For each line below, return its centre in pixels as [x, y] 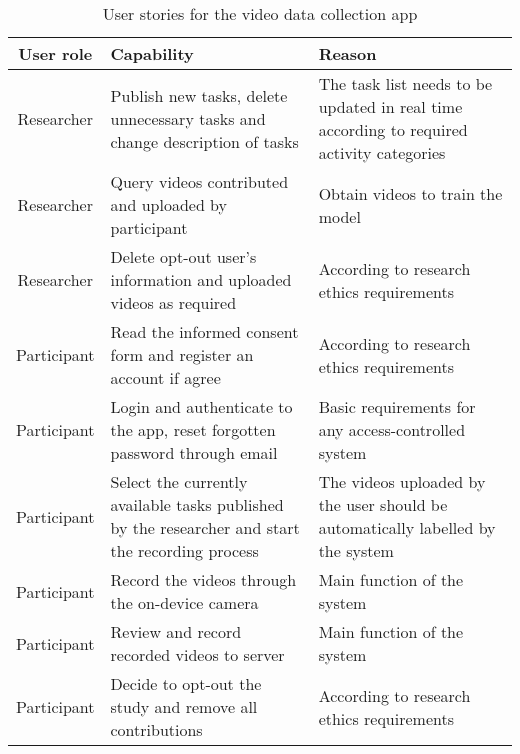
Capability [152, 53]
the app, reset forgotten [193, 429]
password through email [194, 452]
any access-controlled [392, 429]
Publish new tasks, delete [199, 95]
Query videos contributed [199, 181]
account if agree [165, 377]
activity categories [382, 152]
